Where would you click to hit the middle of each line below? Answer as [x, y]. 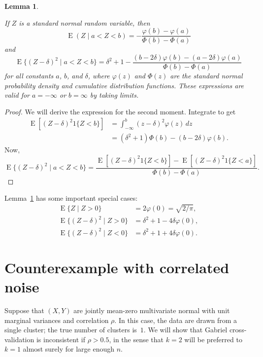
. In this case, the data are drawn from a [176, 320]
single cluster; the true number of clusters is [71, 330]
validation [19, 339]
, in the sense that [136, 339]
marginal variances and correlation [57, 320]
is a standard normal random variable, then [84, 22]
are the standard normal [206, 75]
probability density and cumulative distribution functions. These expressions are [124, 85]
